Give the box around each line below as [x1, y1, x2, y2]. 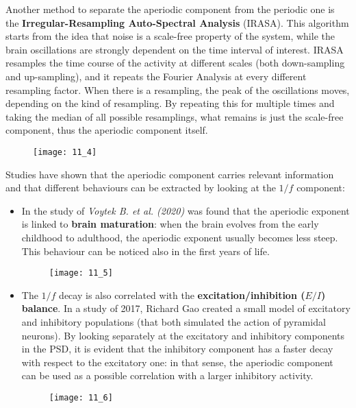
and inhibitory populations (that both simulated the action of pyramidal [21, 315, 326, 328]
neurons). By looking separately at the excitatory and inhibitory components [21, 328, 344, 342]
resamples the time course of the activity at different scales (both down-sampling [5, 56, 345, 70]
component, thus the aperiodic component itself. [5, 123, 208, 137]
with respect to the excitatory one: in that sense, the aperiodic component [21, 355, 333, 369]
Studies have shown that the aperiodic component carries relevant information [5, 167, 334, 181]
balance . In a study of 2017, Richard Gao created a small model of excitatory [21, 301, 351, 315]
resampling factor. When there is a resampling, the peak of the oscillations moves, [5, 82, 350, 97]
